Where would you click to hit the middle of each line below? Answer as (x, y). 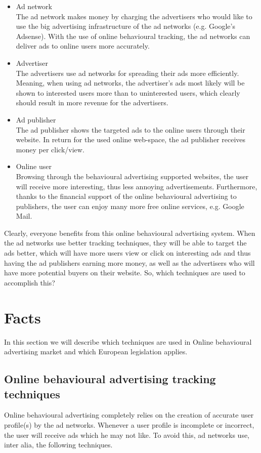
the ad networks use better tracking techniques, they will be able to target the (125, 243)
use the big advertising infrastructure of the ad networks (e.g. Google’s (125, 26)
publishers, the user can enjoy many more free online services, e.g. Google (130, 206)
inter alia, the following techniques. (58, 445)
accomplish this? (30, 282)
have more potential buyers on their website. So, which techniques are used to (125, 273)
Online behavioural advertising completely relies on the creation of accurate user (129, 415)
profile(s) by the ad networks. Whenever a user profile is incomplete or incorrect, (129, 424)
